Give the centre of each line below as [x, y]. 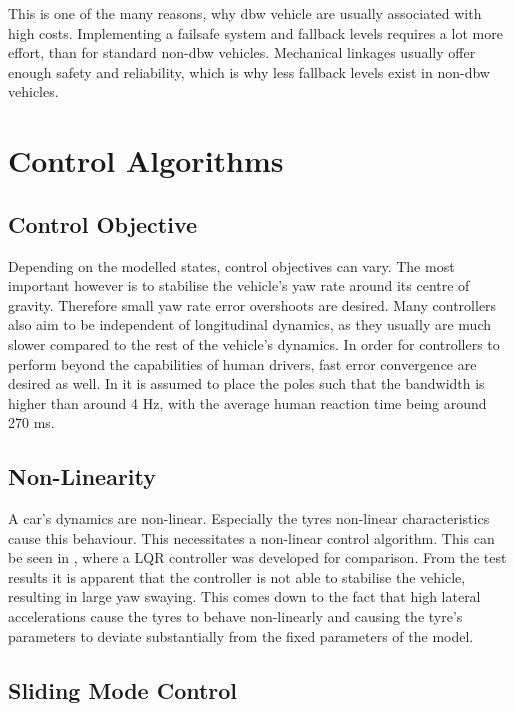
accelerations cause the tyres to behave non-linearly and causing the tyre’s [235, 616]
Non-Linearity [82, 476]
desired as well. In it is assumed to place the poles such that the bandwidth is [246, 383]
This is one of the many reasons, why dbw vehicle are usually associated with [245, 13]
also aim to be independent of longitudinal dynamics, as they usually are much [249, 324]
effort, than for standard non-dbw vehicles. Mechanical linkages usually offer [242, 52]
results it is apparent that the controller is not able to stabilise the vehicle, [237, 576]
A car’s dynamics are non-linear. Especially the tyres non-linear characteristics [249, 518]
